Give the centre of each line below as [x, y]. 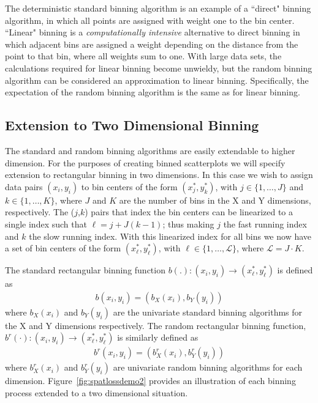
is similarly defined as [158, 337]
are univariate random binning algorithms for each [208, 367]
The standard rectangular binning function [85, 270]
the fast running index [265, 224]
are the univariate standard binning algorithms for [208, 312]
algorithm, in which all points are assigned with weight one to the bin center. [150, 20]
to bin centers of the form [129, 186]
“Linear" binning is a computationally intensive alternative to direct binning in [153, 32]
